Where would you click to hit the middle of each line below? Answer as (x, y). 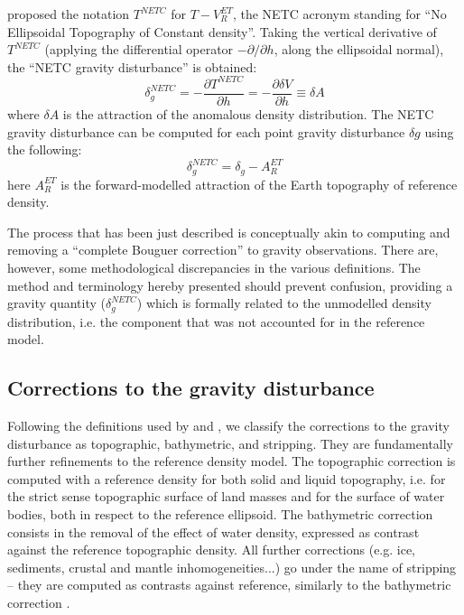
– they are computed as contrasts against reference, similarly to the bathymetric (229, 585)
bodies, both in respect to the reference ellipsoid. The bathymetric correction (220, 514)
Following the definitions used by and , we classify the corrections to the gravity (228, 426)
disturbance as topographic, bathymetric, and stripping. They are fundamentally (231, 443)
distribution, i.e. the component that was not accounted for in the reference (216, 321)
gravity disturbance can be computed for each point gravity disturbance (206, 131)
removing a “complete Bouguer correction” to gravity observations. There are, (223, 250)
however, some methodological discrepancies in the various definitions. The (214, 268)
